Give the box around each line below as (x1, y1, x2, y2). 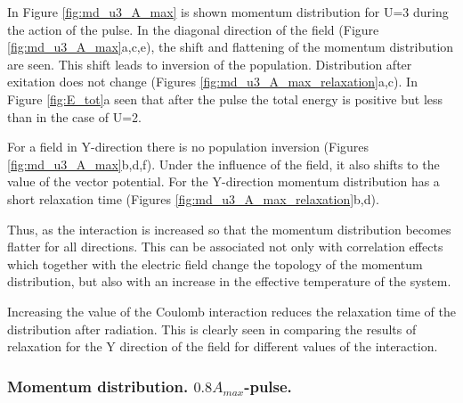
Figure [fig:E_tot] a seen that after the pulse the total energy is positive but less (7, 89, 443, 108)
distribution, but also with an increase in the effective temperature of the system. (7, 272, 451, 291)
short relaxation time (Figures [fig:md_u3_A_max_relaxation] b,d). (7, 189, 379, 208)
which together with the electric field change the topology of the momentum (7, 254, 423, 273)
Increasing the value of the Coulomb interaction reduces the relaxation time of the (7, 301, 456, 320)
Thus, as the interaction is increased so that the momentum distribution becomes (7, 219, 451, 238)
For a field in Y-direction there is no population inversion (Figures (7, 137, 370, 156)
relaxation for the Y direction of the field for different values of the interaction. (7, 337, 438, 356)
